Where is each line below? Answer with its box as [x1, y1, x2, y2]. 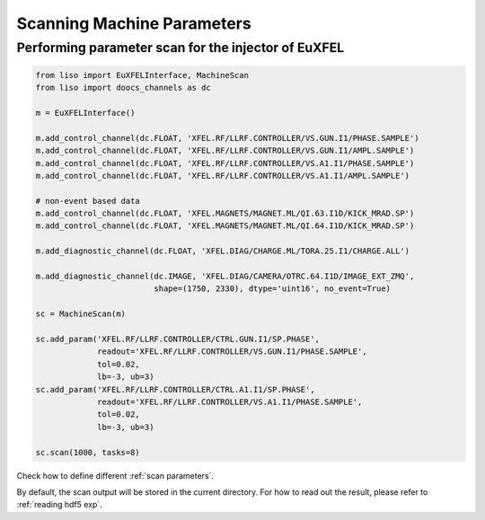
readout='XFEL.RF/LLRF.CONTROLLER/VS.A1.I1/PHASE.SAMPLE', [97, 396, 363, 407]
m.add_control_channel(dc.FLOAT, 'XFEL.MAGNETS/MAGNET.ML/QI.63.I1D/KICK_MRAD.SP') [35, 208, 415, 219]
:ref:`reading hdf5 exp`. [16, 499, 102, 510]
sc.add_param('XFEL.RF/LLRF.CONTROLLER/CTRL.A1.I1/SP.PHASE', [35, 384, 315, 394]
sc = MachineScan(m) [35, 309, 126, 319]
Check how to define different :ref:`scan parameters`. [16, 470, 215, 480]
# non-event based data [35, 196, 141, 206]
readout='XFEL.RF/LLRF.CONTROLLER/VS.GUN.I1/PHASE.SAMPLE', [97, 347, 367, 357]
